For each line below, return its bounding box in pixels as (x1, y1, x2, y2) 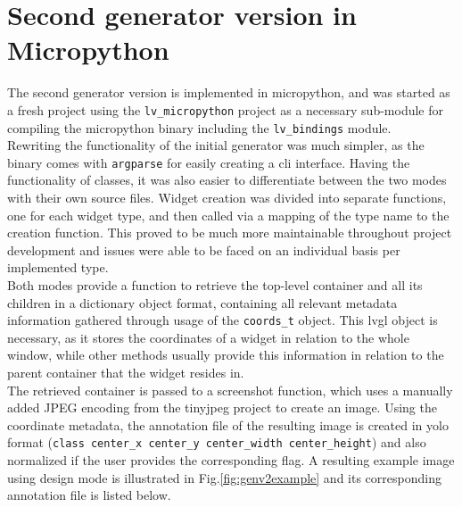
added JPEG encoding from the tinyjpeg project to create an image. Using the (7, 398, 437, 417)
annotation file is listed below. (7, 486, 171, 504)
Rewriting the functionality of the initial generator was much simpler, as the (7, 136, 425, 154)
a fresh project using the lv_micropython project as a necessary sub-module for (7, 100, 443, 119)
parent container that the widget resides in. (7, 363, 244, 382)
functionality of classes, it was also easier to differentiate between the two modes (7, 170, 447, 189)
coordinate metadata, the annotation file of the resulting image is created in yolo (7, 415, 449, 434)
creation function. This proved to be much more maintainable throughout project (7, 223, 452, 242)
